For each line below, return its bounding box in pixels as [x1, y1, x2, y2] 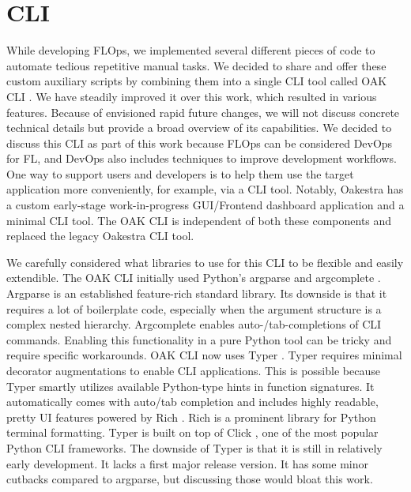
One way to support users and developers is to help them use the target [6, 165, 354, 182]
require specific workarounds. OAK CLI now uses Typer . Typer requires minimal [6, 347, 402, 363]
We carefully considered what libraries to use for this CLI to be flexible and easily [6, 254, 404, 270]
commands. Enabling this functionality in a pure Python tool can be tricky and [6, 331, 392, 347]
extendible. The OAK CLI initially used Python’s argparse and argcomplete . [6, 269, 381, 286]
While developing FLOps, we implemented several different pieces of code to [6, 42, 375, 58]
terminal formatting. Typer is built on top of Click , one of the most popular [6, 424, 379, 441]
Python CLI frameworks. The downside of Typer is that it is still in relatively [6, 439, 383, 456]
